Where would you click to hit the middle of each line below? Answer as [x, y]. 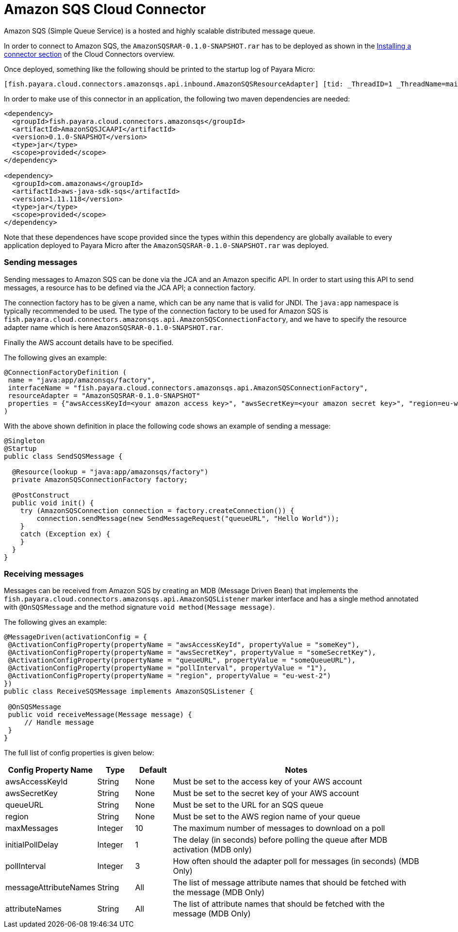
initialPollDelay [32, 845]
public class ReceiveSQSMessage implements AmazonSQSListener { [129, 691]
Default [153, 770]
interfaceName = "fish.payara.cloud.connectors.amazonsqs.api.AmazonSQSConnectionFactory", [188, 388]
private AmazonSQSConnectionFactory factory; [100, 479]
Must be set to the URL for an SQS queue [248, 805]
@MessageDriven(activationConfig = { [76, 637]
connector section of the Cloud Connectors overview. [90, 54]
